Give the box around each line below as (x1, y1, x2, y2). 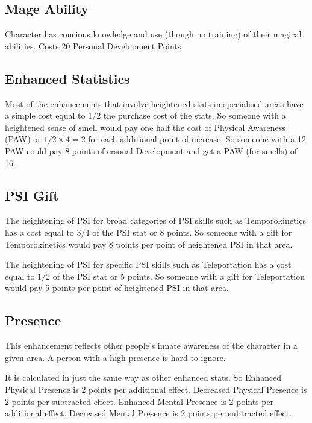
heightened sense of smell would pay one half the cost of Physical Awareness (5, 121, 285, 133)
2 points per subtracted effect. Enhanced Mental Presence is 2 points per (5, 395, 274, 407)
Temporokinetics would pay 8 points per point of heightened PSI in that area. (5, 237, 293, 250)
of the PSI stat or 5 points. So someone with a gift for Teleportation (52, 269, 305, 282)
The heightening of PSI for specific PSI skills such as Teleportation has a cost (5, 258, 292, 271)
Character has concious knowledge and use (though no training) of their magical (5, 28, 302, 40)
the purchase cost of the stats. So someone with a (103, 109, 286, 122)
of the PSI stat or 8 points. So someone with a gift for (92, 225, 292, 238)
